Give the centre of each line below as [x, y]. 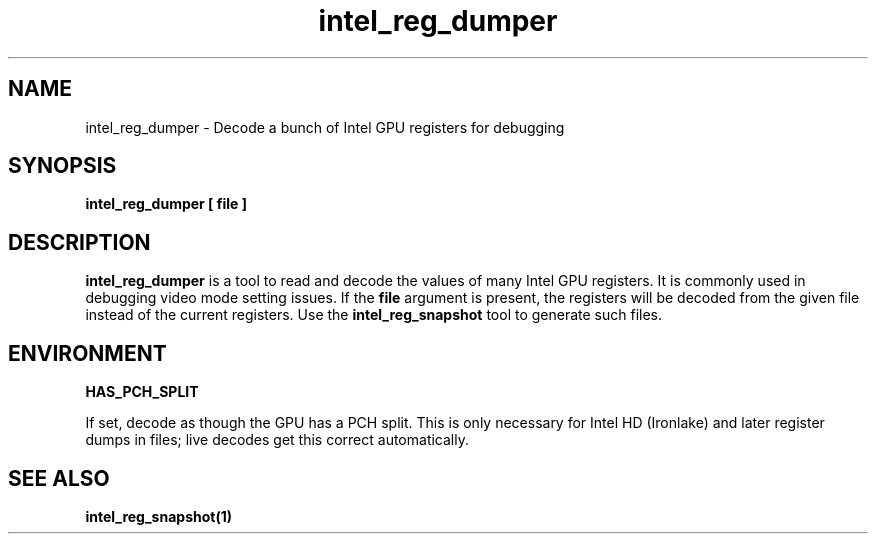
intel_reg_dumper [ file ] [166, 204]
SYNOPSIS [62, 166]
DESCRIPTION [79, 242]
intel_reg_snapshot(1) [158, 516]
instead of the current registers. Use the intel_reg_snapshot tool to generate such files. [374, 315]
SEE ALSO [59, 478]
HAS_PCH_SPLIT [142, 392]
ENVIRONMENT [87, 353]
